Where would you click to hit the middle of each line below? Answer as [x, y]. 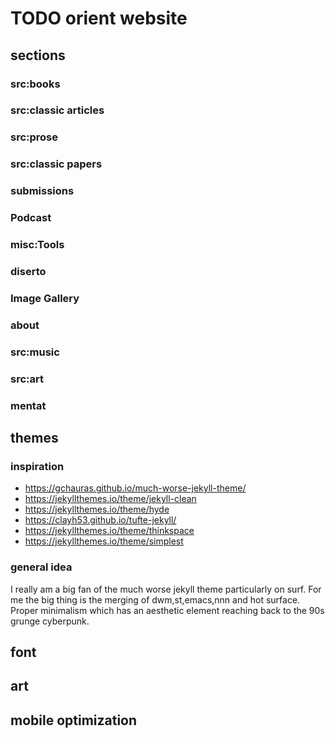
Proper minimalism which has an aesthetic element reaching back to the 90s [167, 610]
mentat [28, 405]
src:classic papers [56, 164]
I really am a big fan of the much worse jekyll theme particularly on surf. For [166, 589]
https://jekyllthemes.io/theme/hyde [97, 509]
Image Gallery [45, 298]
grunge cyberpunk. [50, 621]
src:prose [34, 137]
